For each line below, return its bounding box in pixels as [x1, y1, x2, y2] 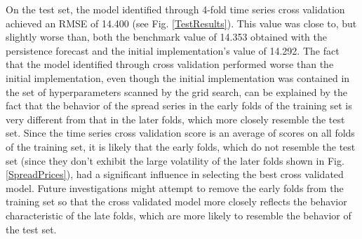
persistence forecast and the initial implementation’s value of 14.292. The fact [6, 43, 340, 57]
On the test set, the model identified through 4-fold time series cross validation [6, 2, 345, 16]
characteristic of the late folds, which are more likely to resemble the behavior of [6, 207, 351, 222]
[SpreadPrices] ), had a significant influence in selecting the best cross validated [6, 167, 344, 182]
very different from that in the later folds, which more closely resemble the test [6, 111, 345, 126]
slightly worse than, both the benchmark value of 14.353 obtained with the [6, 29, 327, 44]
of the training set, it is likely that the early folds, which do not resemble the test [6, 139, 356, 153]
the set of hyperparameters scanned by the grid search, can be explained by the [6, 84, 347, 99]
